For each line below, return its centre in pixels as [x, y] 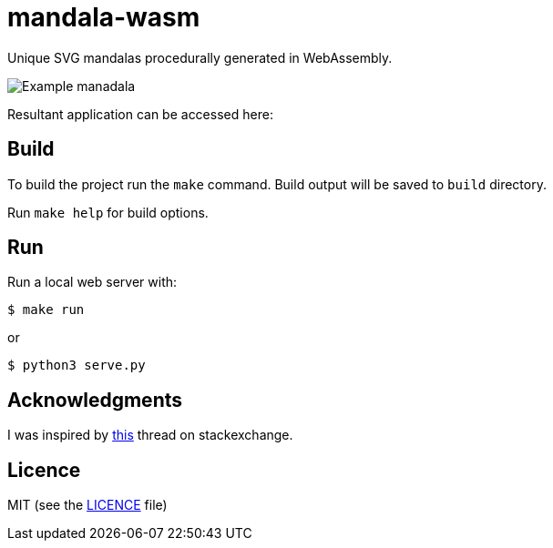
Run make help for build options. [108, 212]
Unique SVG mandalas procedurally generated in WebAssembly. [200, 57]
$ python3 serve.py [77, 365]
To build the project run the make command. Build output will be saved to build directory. [277, 184]
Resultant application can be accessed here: [140, 114]
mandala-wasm [104, 17]
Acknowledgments [95, 400]
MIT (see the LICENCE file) [87, 505]
